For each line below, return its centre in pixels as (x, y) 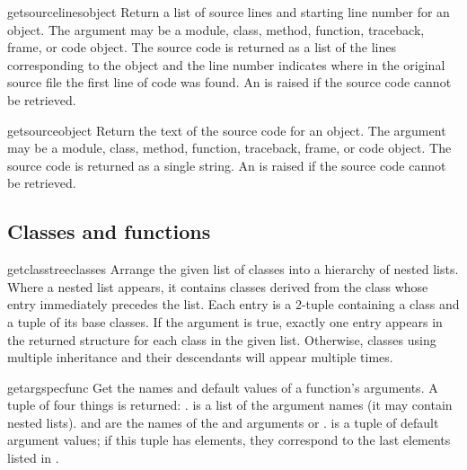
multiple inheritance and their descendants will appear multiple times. (200, 357)
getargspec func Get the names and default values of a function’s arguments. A (223, 387)
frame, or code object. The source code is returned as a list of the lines (202, 47)
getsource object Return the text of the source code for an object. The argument (227, 130)
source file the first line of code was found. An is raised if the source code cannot (229, 82)
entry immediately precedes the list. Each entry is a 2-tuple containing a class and (233, 304)
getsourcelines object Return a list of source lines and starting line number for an (229, 12)
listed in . (33, 458)
